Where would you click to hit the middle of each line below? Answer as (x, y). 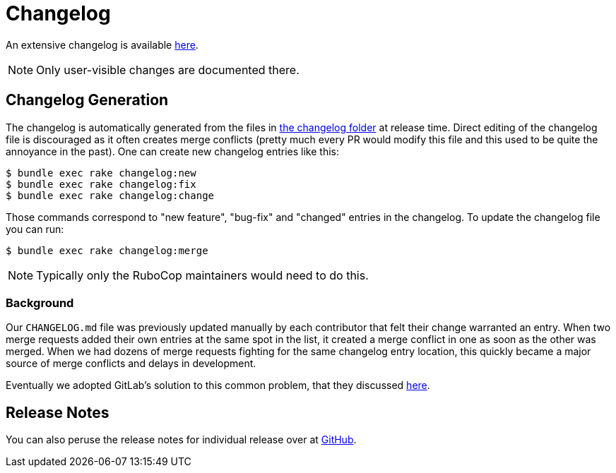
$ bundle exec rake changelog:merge (107, 250)
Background (40, 303)
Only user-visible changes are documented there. (168, 70)
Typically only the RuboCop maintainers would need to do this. (202, 275)
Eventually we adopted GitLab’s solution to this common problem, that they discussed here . (218, 385)
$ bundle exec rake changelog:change (110, 195)
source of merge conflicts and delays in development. (131, 364)
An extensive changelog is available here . (102, 44)
